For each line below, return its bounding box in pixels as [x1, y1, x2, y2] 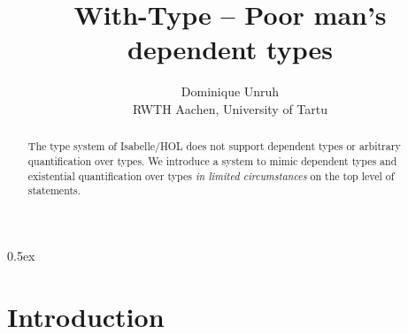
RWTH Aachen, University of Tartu [132, 99, 328, 118]
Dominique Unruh [181, 82, 280, 101]
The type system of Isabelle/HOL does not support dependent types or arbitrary [27, 139, 401, 154]
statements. [27, 183, 81, 198]
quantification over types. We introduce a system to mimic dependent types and [27, 153, 397, 168]
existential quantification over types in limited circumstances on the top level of [27, 168, 395, 183]
